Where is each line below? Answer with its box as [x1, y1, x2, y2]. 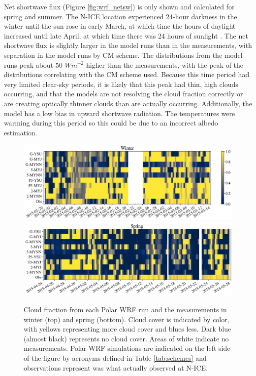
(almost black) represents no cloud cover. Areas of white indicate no [24, 333, 229, 343]
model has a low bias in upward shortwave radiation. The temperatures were [4, 108, 235, 118]
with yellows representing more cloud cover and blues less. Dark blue [24, 324, 231, 334]
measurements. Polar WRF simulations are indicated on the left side [24, 343, 230, 353]
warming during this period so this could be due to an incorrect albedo [4, 118, 218, 128]
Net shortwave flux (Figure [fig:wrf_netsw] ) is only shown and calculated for [4, 1, 235, 11]
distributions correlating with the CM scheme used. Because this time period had [4, 69, 250, 80]
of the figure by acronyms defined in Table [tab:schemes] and [24, 353, 207, 363]
